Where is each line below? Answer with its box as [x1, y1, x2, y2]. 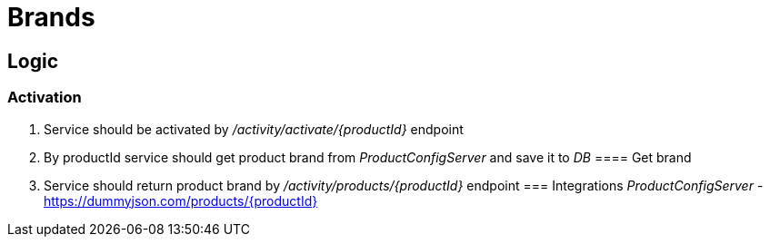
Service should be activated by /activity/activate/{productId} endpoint [44, 121, 464, 137]
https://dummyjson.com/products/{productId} [44, 192, 318, 209]
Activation [7, 88, 82, 107]
